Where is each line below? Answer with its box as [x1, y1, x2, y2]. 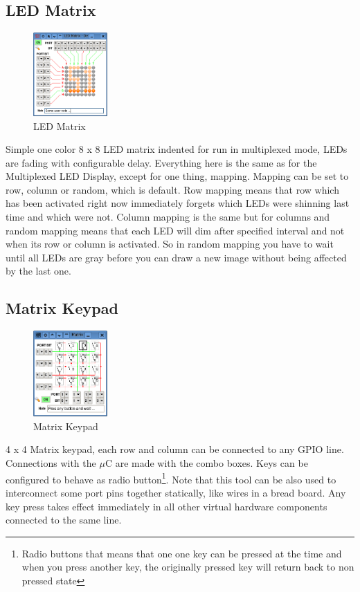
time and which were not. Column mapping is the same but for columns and [6, 210, 330, 224]
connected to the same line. [6, 512, 122, 527]
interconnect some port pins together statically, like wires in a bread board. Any [6, 485, 346, 499]
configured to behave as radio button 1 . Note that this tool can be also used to [6, 470, 336, 486]
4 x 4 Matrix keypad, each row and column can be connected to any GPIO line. [6, 442, 344, 456]
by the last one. [6, 263, 71, 278]
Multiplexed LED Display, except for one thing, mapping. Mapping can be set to [6, 169, 349, 183]
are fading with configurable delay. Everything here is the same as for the [6, 155, 317, 169]
